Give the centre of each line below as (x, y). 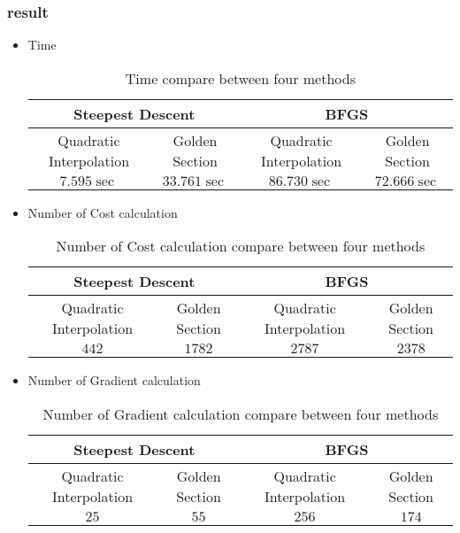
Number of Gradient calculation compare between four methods (241, 414)
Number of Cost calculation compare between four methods (241, 246)
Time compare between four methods (240, 78)
